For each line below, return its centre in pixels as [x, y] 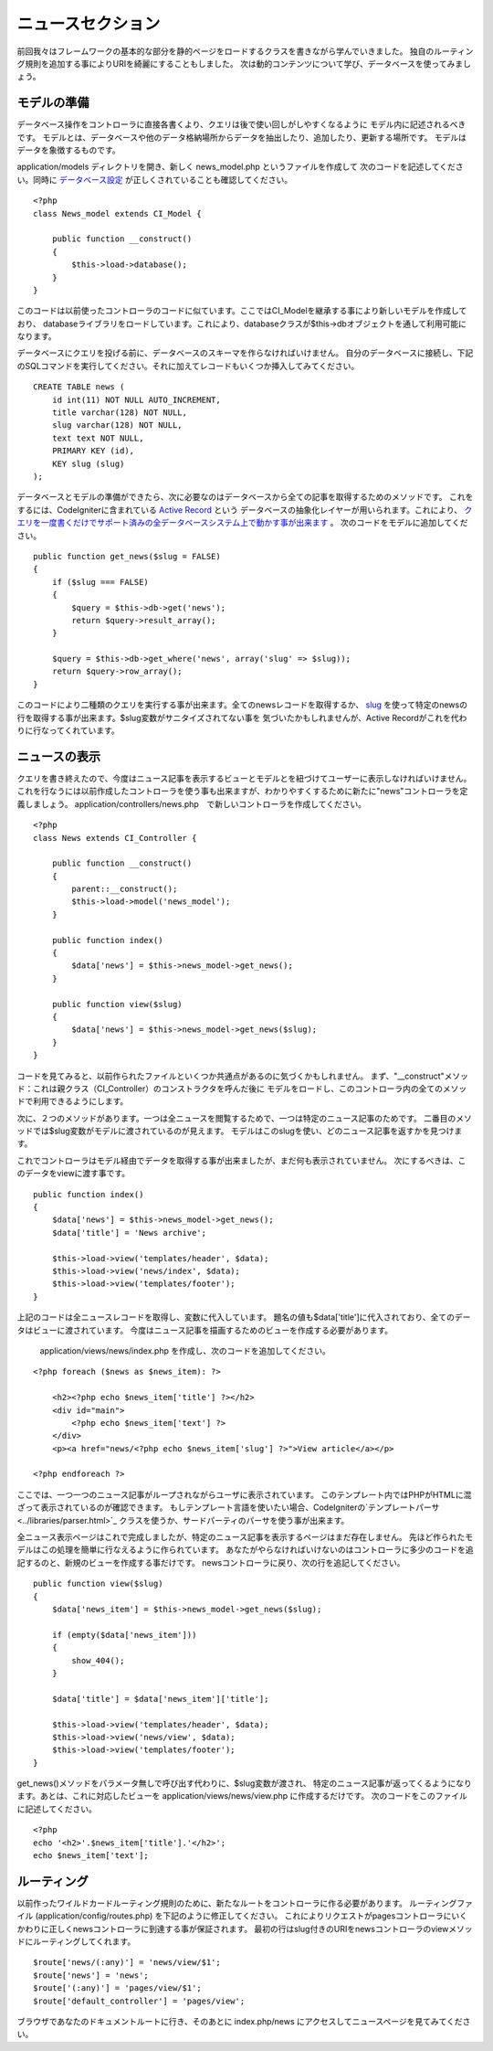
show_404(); [98, 1660]
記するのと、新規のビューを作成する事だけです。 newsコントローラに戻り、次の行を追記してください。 [211, 1562]
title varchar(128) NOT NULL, [119, 413]
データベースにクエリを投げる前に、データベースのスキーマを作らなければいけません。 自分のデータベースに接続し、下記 [245, 353]
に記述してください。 [57, 1809]
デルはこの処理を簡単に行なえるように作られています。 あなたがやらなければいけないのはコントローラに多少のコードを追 [245, 1550]
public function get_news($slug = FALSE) [127, 556]
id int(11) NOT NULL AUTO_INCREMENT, [136, 399]
